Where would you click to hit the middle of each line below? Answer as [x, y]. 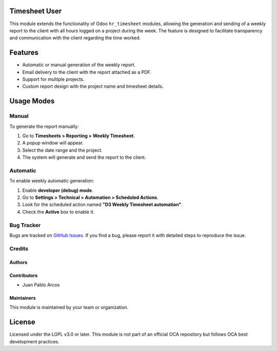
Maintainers [23, 298]
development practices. [35, 341]
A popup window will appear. [53, 143]
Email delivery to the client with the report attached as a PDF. [87, 72]
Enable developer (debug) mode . [58, 190]
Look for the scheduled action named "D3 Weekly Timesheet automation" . [103, 205]
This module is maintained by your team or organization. [69, 307]
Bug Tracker [25, 225]
